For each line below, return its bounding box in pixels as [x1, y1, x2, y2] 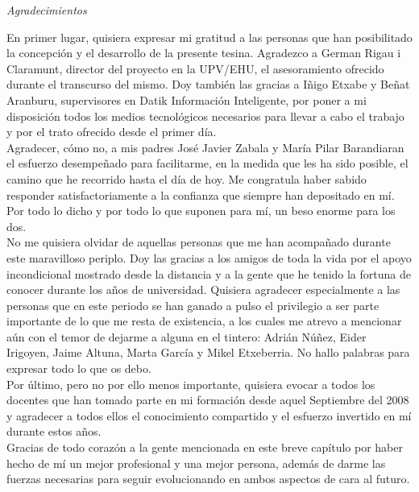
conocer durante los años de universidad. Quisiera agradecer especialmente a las [6, 281, 400, 298]
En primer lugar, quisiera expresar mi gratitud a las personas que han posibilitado [6, 28, 413, 45]
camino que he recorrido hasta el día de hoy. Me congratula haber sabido [6, 170, 367, 187]
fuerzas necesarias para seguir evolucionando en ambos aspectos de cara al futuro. [6, 470, 410, 487]
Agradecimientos [6, 2, 87, 18]
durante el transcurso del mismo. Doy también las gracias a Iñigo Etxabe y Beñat [6, 76, 410, 93]
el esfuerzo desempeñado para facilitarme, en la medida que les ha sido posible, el [6, 155, 409, 172]
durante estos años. [6, 423, 102, 440]
